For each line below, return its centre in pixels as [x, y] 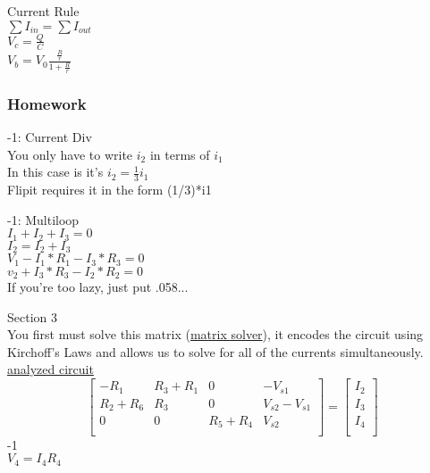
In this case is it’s [55, 172]
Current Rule [43, 11]
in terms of [180, 154]
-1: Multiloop [43, 219]
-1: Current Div [50, 137]
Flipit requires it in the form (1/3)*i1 [110, 190]
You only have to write [70, 154]
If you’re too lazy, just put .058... [98, 287]
